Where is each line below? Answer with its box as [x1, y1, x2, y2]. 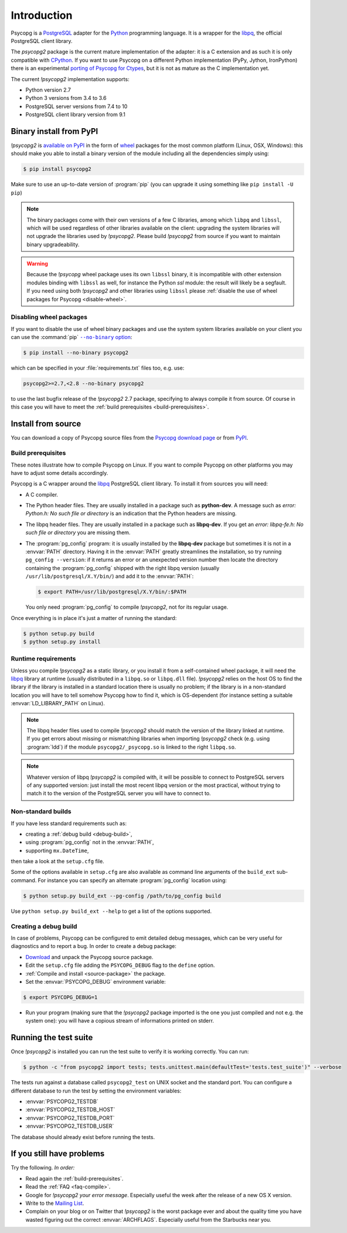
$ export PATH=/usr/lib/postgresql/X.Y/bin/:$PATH [38, 588, 187, 595]
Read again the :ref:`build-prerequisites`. [25, 1175, 124, 1182]
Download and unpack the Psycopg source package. [25, 953, 154, 960]
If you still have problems [11, 1149, 105, 1159]
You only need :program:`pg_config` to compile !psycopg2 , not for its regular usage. [25, 604, 229, 611]
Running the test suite [11, 1033, 93, 1043]
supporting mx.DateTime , [25, 847, 89, 854]
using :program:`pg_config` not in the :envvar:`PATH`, [25, 839, 154, 846]
